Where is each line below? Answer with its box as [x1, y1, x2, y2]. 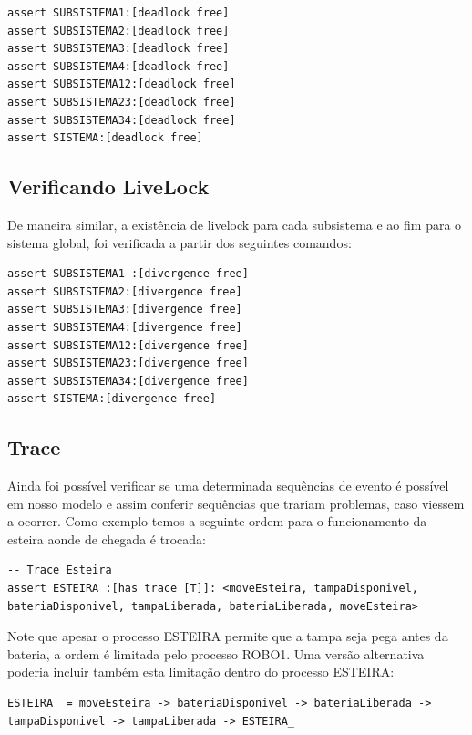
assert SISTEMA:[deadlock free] [7, 131, 203, 145]
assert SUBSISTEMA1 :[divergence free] [7, 267, 249, 281]
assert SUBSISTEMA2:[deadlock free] [7, 24, 230, 37]
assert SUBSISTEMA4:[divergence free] [7, 320, 242, 334]
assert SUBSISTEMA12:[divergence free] [7, 338, 249, 352]
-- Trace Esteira [7, 564, 112, 577]
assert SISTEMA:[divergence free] [7, 392, 217, 406]
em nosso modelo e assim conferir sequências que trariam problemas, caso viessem [7, 493, 465, 512]
